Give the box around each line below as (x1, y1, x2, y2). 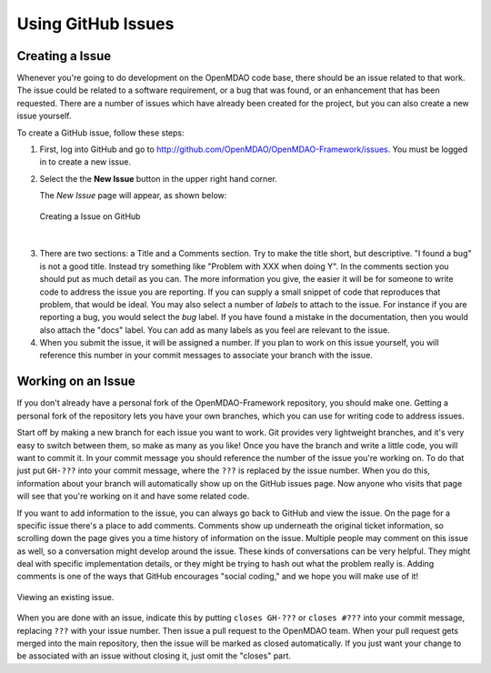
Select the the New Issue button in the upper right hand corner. (39, 173, 277, 184)
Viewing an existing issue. (16, 591, 115, 602)
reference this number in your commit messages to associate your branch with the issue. (39, 350, 373, 361)
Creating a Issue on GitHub (39, 210, 141, 222)
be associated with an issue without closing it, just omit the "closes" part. (16, 650, 291, 661)
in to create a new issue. (39, 156, 132, 167)
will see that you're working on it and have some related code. (16, 491, 250, 502)
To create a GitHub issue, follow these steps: (16, 127, 185, 138)
